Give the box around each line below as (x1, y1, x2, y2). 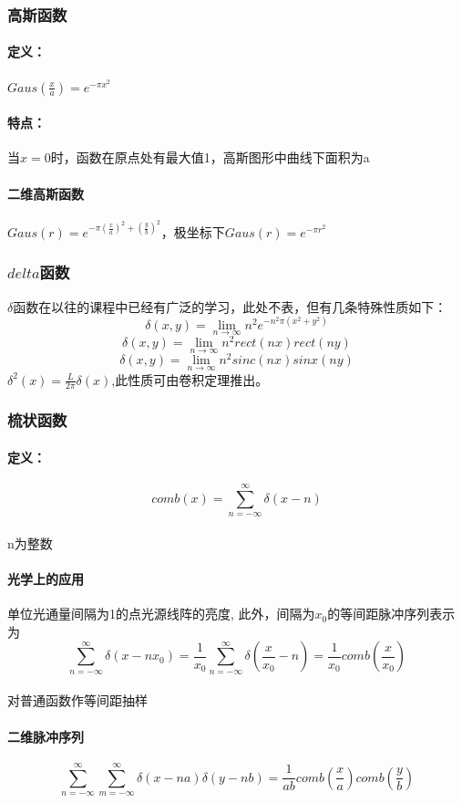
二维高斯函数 (7, 183, 84, 203)
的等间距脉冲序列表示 (327, 604, 456, 623)
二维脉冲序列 (7, 726, 84, 746)
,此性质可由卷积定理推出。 (111, 370, 269, 389)
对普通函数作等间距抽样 (7, 691, 148, 710)
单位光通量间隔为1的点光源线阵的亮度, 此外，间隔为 (7, 604, 315, 623)
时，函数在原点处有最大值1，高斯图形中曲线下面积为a (50, 148, 370, 167)
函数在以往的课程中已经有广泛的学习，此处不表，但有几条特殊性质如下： (13, 297, 447, 316)
